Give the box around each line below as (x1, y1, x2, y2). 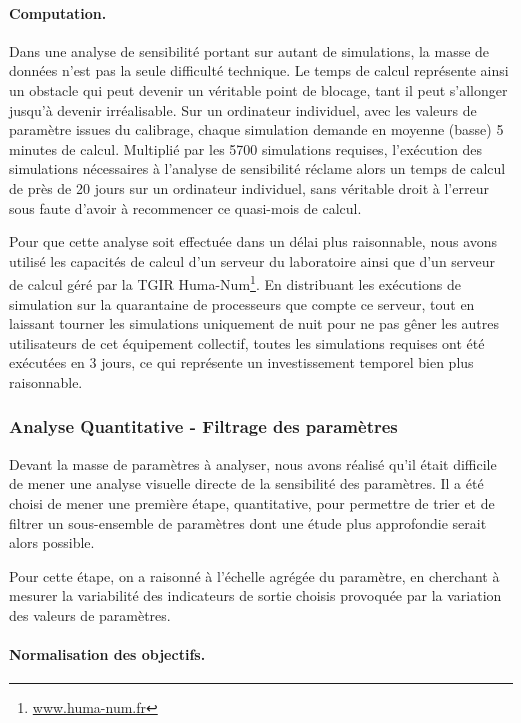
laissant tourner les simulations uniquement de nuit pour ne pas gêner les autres (9, 313, 500, 334)
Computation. (9, 2, 107, 23)
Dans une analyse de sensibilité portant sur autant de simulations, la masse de (9, 40, 490, 61)
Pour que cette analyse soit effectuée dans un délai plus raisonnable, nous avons (9, 231, 498, 252)
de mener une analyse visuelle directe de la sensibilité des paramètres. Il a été (9, 473, 484, 494)
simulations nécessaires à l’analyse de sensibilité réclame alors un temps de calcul (9, 158, 506, 179)
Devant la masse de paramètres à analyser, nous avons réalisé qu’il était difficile (9, 453, 497, 474)
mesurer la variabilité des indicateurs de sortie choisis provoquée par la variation (9, 585, 502, 606)
